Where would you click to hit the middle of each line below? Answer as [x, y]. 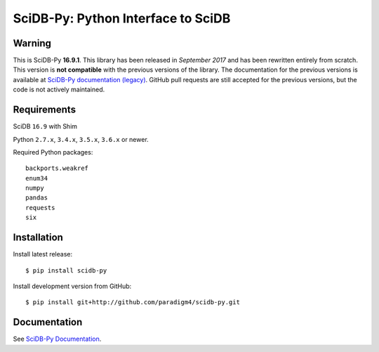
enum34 [37, 178]
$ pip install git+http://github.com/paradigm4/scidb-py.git [133, 302]
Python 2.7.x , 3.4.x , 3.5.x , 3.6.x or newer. [81, 139]
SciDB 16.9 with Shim [45, 126]
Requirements [45, 110]
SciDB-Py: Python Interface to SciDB [122, 18]
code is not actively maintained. [59, 90]
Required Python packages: [53, 152]
